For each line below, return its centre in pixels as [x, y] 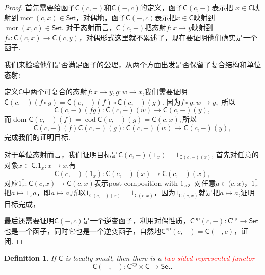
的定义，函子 [161, 7]
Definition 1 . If [30, 258]
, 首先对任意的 [235, 154]
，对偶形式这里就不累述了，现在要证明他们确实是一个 [168, 37]
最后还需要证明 [29, 221]
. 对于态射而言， [89, 27]
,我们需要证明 [165, 92]
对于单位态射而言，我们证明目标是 [61, 154]
